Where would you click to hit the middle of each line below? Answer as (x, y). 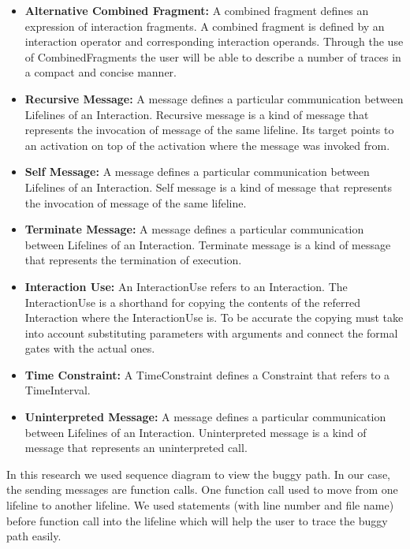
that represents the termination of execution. (133, 260)
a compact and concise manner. (101, 72)
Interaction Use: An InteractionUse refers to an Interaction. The (186, 286)
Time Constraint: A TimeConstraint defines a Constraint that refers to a (207, 374)
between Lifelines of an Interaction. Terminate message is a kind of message (208, 244)
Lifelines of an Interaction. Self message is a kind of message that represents (209, 187)
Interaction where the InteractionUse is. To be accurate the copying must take (214, 317)
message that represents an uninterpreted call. (136, 448)
